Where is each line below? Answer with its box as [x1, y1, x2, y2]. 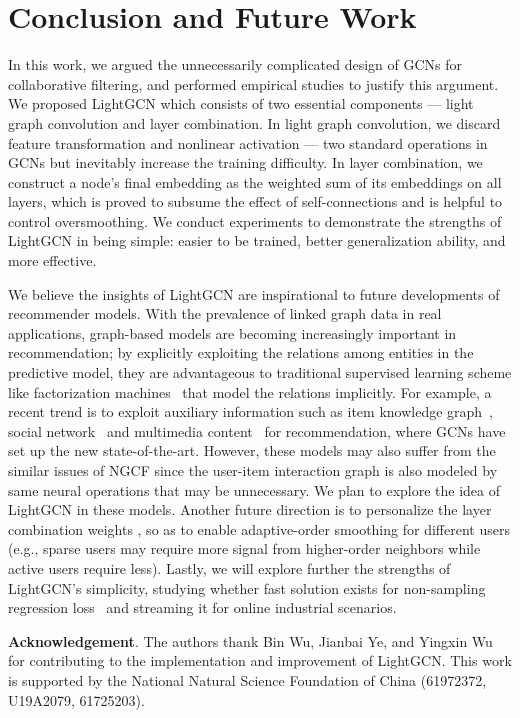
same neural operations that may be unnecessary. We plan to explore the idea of [8, 479, 501, 500]
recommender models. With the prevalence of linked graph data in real [8, 303, 442, 324]
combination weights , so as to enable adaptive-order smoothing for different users [8, 518, 510, 539]
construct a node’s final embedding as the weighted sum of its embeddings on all [8, 171, 502, 192]
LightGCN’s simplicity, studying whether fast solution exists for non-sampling [8, 577, 486, 598]
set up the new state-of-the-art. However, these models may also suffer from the [8, 440, 496, 461]
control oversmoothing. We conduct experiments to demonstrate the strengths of [8, 210, 502, 231]
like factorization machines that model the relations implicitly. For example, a [8, 381, 492, 402]
